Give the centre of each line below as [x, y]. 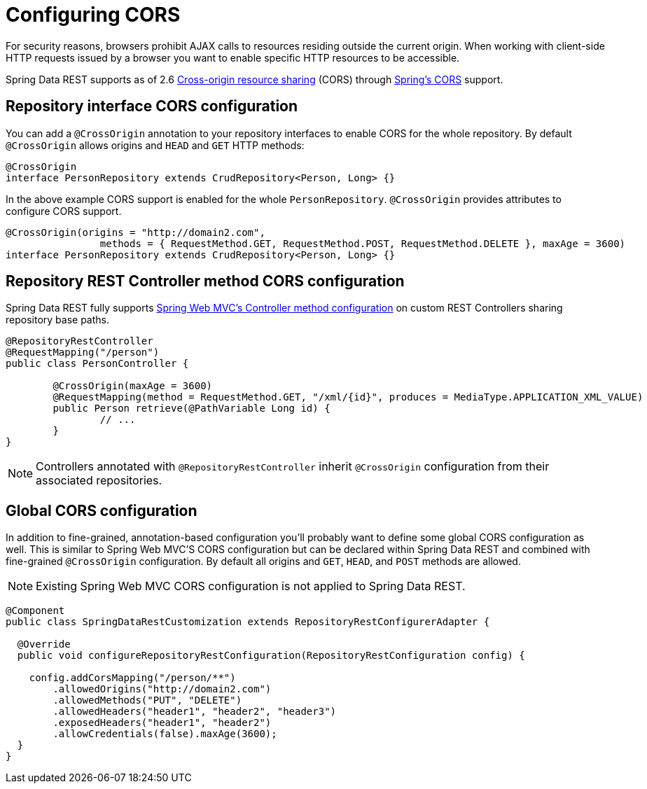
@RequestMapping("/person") [83, 352]
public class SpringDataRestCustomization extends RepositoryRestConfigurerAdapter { [248, 622]
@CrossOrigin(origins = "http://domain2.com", [135, 232]
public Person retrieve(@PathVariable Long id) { [192, 409]
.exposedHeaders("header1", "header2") [162, 723]
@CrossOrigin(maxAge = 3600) [133, 386]
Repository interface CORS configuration [152, 106]
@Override [44, 644]
